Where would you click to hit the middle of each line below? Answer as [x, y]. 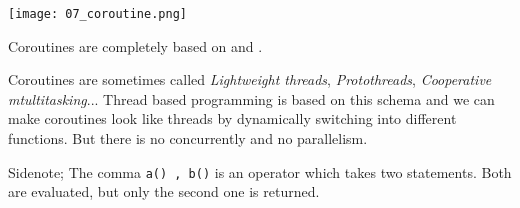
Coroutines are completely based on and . [135, 45]
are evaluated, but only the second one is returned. [164, 191]
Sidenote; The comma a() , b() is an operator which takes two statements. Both [260, 171]
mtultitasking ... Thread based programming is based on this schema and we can [251, 98]
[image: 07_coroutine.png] [97, 14]
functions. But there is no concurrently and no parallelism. [188, 138]
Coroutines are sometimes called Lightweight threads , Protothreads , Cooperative [250, 79]
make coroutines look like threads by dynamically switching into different [232, 118]
